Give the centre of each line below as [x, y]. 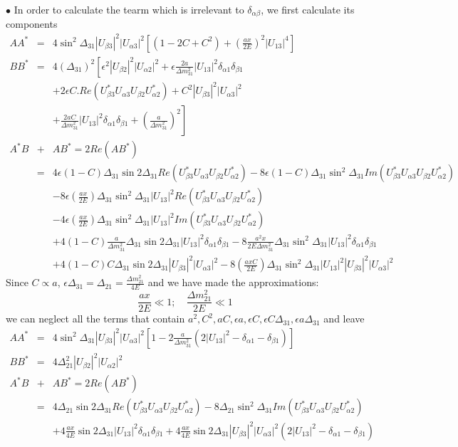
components [32, 24]
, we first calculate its [308, 9]
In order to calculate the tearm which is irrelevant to [129, 9]
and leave [344, 319]
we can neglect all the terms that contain [95, 319]
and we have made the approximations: [233, 282]
